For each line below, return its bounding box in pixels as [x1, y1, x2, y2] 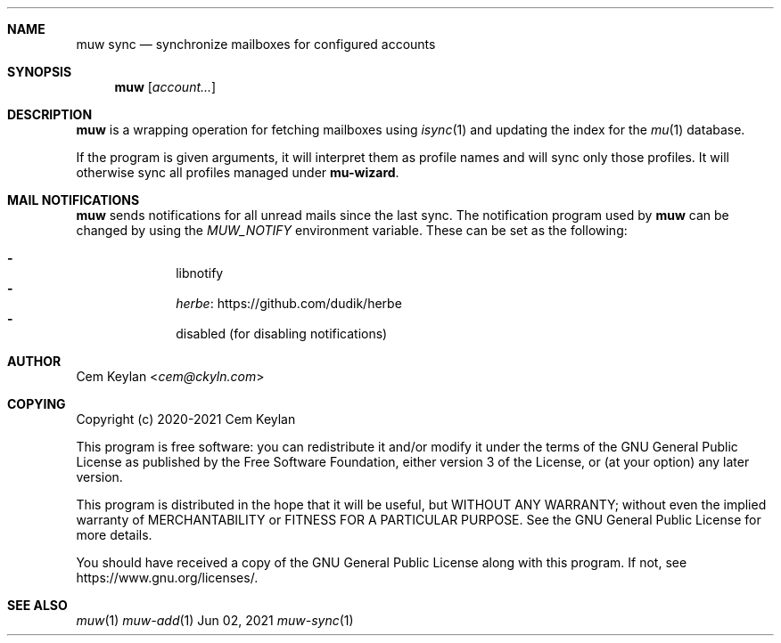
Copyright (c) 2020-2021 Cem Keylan [76, 411, 296, 427]
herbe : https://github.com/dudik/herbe [176, 296, 402, 311]
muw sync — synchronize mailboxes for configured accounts [76, 37, 436, 52]
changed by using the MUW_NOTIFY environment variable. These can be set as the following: [76, 223, 628, 238]
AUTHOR [7, 354, 62, 369]
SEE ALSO [7, 598, 68, 613]
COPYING [7, 396, 66, 411]
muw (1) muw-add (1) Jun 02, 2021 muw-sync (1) [76, 613, 354, 628]
